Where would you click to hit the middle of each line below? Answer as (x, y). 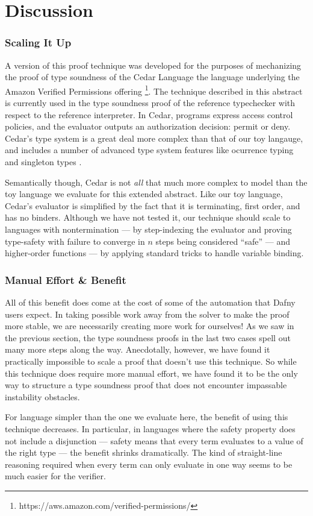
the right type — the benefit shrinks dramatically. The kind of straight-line (144, 452)
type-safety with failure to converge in (75, 241)
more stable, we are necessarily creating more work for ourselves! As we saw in (150, 326)
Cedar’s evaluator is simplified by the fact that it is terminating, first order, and (153, 205)
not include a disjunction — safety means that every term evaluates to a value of (154, 440)
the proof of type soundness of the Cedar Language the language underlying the (152, 77)
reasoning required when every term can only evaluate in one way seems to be (149, 464)
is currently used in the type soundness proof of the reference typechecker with (150, 103)
